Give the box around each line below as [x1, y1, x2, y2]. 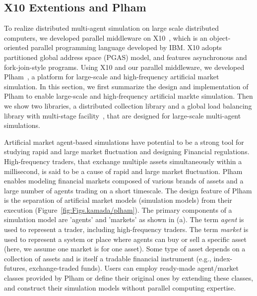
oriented [4, 42, 29, 53]
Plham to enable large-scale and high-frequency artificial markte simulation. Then [4, 91, 253, 101]
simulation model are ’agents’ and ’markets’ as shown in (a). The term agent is [4, 214, 244, 225]
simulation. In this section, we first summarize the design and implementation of [4, 81, 249, 91]
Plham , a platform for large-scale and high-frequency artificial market [4, 71, 219, 82]
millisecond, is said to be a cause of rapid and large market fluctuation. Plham [4, 166, 243, 176]
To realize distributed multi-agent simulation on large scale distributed [4, 23, 219, 33]
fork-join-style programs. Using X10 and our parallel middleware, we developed [4, 61, 245, 72]
